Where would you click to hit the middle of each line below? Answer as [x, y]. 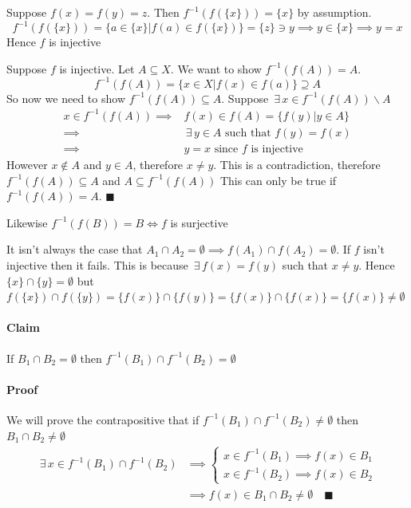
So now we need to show [66, 98]
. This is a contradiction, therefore [297, 164]
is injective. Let [97, 68]
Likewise [27, 222]
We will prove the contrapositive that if [103, 419]
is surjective [199, 222]
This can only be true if [278, 180]
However [27, 164]
